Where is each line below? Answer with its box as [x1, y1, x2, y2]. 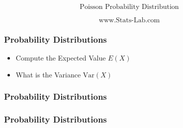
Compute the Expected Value [15, 53, 106, 63]
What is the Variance [15, 69, 81, 79]
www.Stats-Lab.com [98, 17, 160, 24]
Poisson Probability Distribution [80, 3, 179, 10]
